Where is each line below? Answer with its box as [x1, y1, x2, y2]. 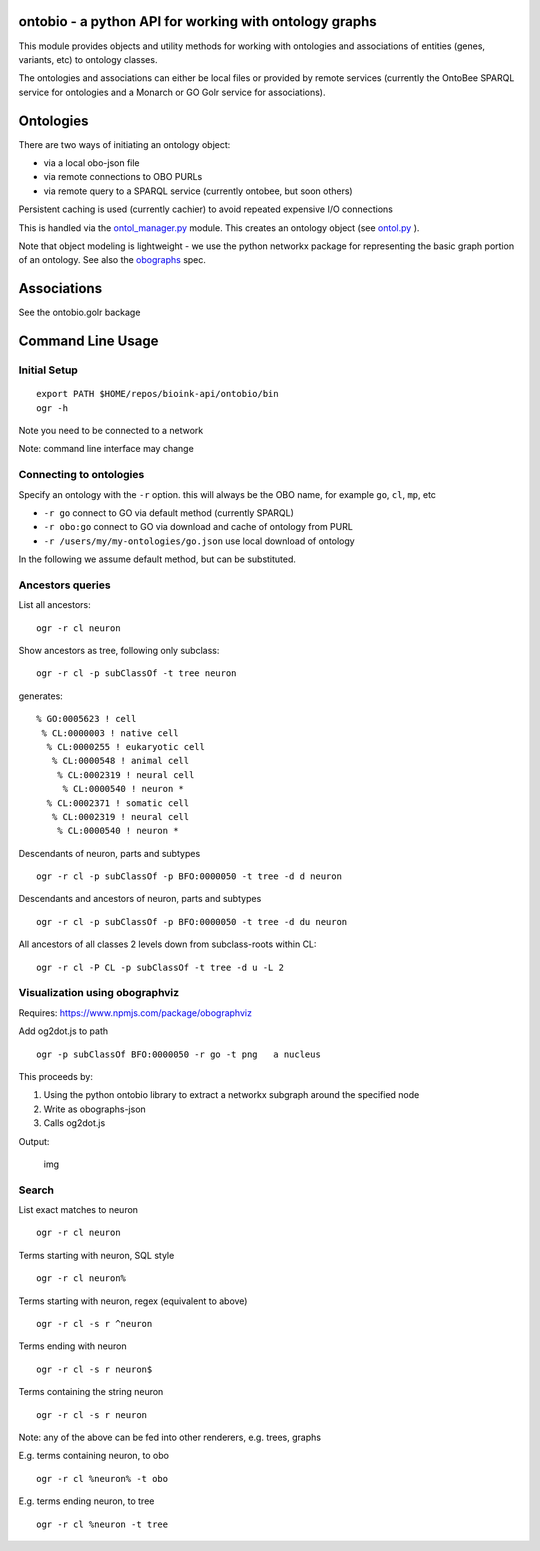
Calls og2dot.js [43, 1117, 106, 1129]
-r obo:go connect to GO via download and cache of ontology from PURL [43, 521, 354, 533]
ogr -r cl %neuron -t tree [36, 1518, 169, 1530]
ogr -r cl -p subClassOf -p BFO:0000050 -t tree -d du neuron [36, 916, 348, 927]
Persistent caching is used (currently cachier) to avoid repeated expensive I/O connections [18, 203, 394, 215]
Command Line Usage [18, 333, 159, 350]
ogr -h [36, 402, 69, 414]
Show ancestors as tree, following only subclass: [18, 645, 220, 656]
